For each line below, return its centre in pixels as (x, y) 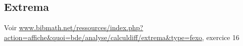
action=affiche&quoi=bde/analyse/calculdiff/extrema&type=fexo (103, 37)
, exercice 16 (221, 37)
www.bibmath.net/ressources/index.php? (81, 27)
